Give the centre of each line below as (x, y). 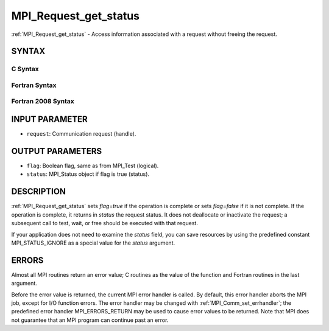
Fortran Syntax (34, 85)
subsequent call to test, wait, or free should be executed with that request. (104, 223)
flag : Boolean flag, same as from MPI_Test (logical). (93, 166)
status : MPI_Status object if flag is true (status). (88, 174)
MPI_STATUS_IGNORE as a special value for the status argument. (93, 243)
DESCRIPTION (39, 192)
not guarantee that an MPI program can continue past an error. (90, 320)
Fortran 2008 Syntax (43, 102)
